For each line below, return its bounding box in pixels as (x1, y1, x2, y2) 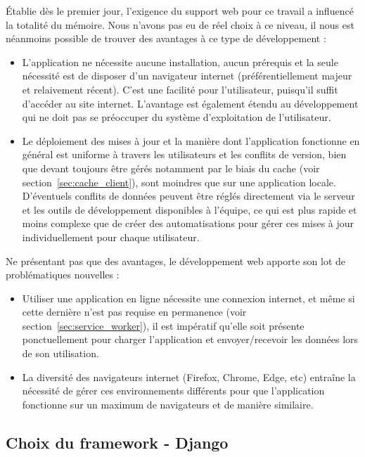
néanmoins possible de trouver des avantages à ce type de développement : (6, 31, 326, 46)
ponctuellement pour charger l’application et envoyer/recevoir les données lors (22, 332, 359, 347)
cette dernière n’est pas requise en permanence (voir (22, 304, 247, 319)
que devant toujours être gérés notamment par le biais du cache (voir (22, 160, 320, 175)
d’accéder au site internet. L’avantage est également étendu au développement (22, 96, 359, 110)
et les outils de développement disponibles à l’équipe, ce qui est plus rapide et (22, 202, 357, 217)
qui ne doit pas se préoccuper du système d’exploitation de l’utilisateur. (22, 110, 331, 124)
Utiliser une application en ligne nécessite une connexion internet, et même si (22, 290, 355, 305)
